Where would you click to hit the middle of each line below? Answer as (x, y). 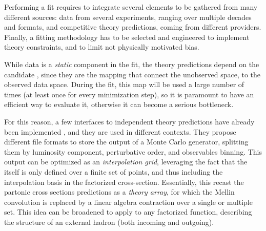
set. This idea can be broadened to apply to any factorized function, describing (128, 212)
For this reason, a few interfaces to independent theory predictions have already (129, 121)
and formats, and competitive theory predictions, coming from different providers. (133, 27)
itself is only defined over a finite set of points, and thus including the (114, 171)
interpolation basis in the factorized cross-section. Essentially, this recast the (124, 182)
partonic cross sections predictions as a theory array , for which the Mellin (119, 192)
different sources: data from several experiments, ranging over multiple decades (128, 17)
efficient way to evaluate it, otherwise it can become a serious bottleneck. (119, 104)
